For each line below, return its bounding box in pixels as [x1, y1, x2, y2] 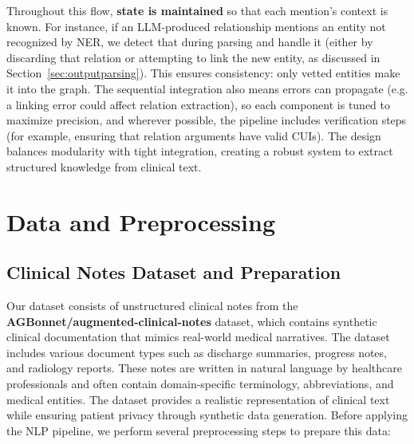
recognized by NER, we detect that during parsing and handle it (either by [6, 33, 373, 50]
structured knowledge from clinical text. [6, 158, 202, 175]
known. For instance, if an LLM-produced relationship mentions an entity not [6, 18, 386, 34]
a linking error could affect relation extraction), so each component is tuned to [6, 96, 391, 112]
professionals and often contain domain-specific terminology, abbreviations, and [6, 375, 394, 392]
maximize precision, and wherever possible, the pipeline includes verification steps [6, 112, 407, 128]
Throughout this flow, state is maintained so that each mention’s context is [6, 2, 388, 18]
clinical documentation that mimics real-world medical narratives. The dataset [6, 328, 390, 345]
